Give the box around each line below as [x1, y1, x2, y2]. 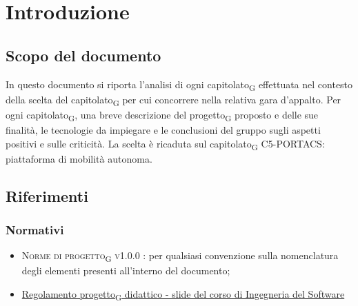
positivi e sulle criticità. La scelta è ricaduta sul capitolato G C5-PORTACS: [6, 136, 325, 152]
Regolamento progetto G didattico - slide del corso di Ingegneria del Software [21, 286, 345, 303]
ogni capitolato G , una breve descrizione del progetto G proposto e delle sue [6, 107, 319, 123]
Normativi [6, 221, 64, 238]
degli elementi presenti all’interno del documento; [21, 263, 230, 278]
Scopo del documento [6, 44, 161, 65]
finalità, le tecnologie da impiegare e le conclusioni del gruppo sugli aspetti [6, 122, 321, 136]
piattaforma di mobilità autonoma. [6, 151, 152, 165]
